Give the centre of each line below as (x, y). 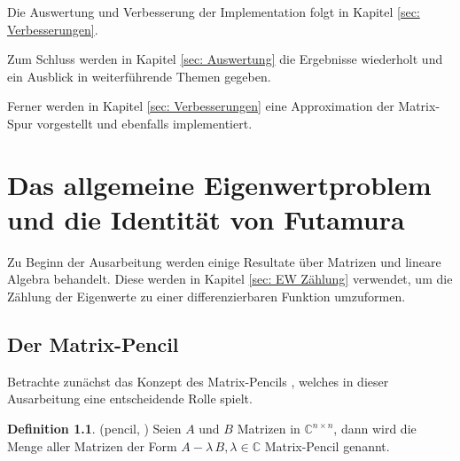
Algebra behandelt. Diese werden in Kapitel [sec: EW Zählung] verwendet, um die (230, 279)
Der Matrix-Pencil (93, 344)
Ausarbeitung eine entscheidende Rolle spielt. (130, 398)
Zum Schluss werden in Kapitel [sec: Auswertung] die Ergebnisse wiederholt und (225, 59)
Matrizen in (269, 429)
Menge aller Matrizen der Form (92, 445)
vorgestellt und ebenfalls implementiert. (144, 123)
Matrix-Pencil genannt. (327, 445)
